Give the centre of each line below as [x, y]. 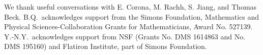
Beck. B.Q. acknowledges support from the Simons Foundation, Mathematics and [132, 16]
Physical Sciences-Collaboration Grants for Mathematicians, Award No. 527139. [128, 26]
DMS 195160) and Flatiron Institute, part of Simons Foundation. [106, 46]
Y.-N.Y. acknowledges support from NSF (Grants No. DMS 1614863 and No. [125, 36]
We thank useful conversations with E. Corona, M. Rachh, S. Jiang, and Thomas [130, 7]
